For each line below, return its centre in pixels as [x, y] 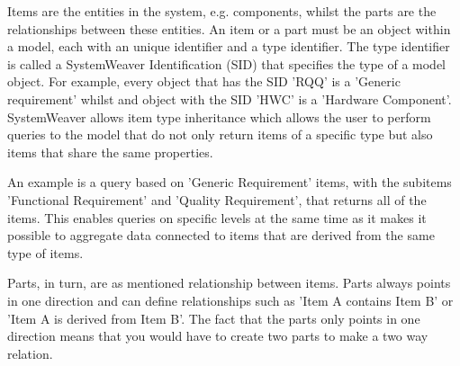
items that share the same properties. [110, 152]
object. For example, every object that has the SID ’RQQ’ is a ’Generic [204, 81]
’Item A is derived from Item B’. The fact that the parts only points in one [214, 318]
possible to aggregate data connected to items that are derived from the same [221, 235]
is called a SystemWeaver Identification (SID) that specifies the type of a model [227, 63]
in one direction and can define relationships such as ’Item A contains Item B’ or [230, 300]
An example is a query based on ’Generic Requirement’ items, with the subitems [230, 182]
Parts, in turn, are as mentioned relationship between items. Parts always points [229, 283]
